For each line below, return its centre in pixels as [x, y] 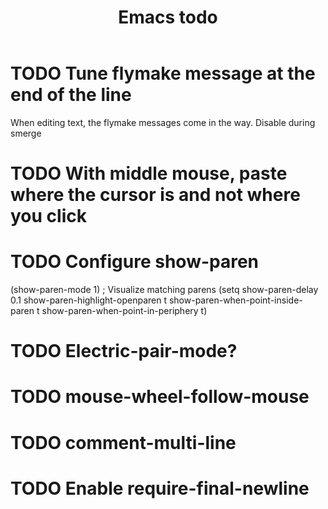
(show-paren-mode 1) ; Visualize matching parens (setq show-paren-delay [164, 290]
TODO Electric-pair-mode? [124, 351]
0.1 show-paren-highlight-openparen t [89, 300]
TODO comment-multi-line [123, 442]
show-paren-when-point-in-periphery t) [124, 311]
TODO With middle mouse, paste [149, 173]
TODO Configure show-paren [135, 262]
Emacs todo [168, 17]
